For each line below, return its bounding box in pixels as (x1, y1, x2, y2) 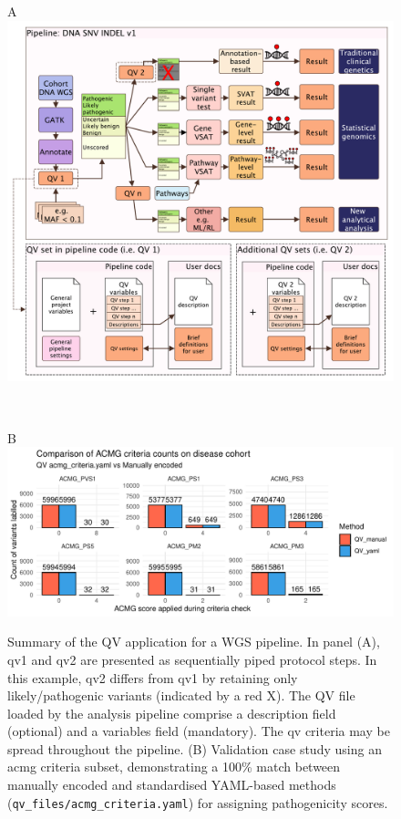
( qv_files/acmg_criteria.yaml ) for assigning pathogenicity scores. (7, 793, 388, 812)
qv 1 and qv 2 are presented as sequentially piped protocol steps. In (7, 649, 377, 669)
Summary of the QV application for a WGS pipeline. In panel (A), (7, 632, 380, 651)
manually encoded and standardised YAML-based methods (7, 775, 336, 794)
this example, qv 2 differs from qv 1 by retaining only (7, 668, 298, 687)
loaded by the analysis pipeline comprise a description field (7, 703, 336, 722)
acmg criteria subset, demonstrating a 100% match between (7, 757, 341, 776)
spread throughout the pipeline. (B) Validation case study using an (7, 739, 382, 758)
